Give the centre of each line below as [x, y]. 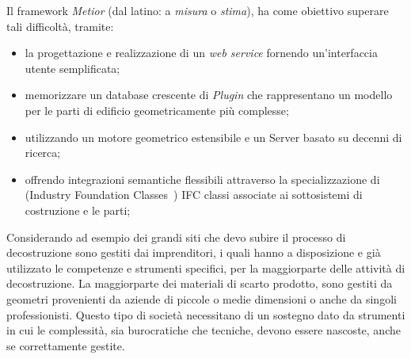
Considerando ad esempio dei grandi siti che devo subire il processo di [176, 237]
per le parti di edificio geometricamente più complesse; [157, 110]
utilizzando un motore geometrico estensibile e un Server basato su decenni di [213, 137]
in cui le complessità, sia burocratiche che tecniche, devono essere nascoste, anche [204, 330]
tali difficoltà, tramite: [60, 26]
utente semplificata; [72, 68]
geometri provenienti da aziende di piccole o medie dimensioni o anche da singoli [202, 298]
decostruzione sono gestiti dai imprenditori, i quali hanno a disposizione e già [194, 252]
